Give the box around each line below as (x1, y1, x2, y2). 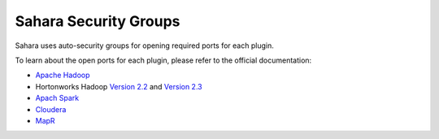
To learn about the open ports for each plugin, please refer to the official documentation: (15, 55, 312, 65)
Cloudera (35, 104, 67, 114)
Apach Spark (35, 93, 80, 103)
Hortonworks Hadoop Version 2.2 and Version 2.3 (35, 81, 202, 91)
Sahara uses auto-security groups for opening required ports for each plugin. (15, 41, 274, 50)
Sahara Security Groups (15, 12, 180, 30)
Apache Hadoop (35, 70, 90, 80)
